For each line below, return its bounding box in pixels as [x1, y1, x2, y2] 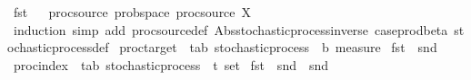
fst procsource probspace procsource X [13, 3, 252, 21]
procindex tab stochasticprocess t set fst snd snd [13, 55, 329, 74]
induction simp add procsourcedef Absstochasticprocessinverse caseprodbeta [13, 20, 448, 39]
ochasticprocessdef [7, 38, 109, 57]
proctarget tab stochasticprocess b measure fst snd [119, 38, 437, 57]
